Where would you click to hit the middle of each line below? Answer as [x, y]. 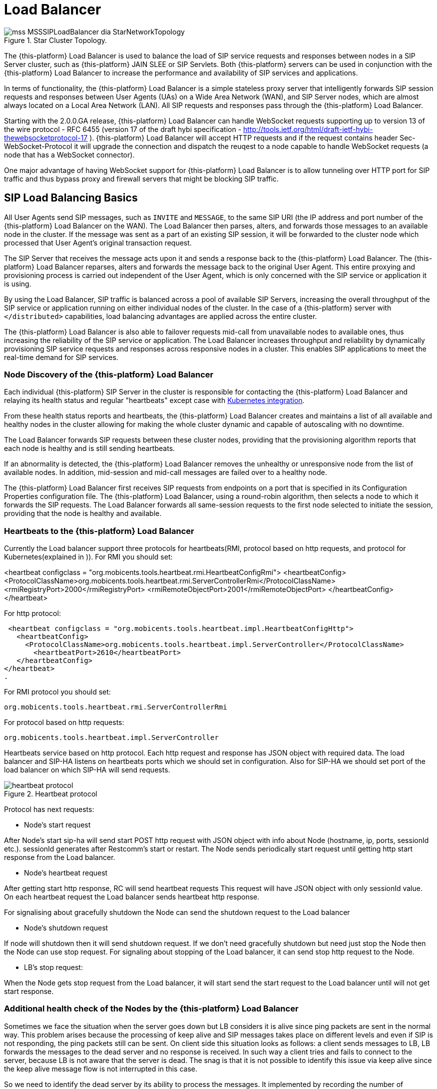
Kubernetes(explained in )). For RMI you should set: [88, 557]
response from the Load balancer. [60, 857]
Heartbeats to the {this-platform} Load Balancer [99, 531]
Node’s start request [57, 825]
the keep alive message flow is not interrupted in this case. [101, 1068]
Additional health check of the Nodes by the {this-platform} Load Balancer [151, 1009]
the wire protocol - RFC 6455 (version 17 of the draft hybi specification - [123, 129]
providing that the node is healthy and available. [83, 513]
